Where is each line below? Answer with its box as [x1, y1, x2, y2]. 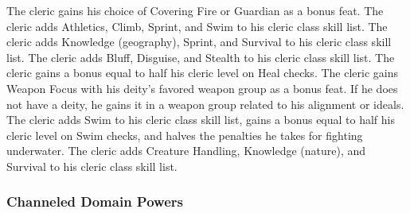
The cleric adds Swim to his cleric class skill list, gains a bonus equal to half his [6, 111, 396, 128]
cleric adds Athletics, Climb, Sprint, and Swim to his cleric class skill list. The [6, 17, 388, 34]
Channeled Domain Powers [6, 192, 183, 211]
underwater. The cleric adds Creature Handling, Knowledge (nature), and [6, 142, 366, 159]
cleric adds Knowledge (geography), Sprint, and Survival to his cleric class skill [6, 33, 392, 50]
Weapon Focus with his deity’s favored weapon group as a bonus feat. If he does [6, 79, 398, 96]
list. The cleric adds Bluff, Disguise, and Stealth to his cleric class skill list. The [6, 48, 395, 65]
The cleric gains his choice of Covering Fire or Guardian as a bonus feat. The [6, 2, 384, 18]
